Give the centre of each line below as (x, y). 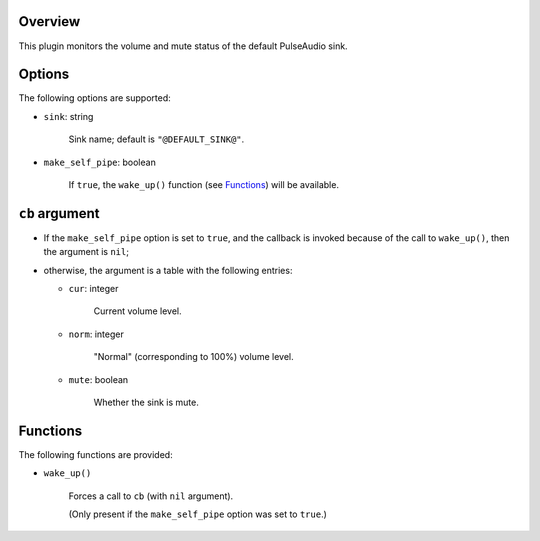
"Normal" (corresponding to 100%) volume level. (193, 357)
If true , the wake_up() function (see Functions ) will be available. (204, 184)
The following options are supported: (94, 98)
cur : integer (93, 289)
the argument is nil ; (86, 252)
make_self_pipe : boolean (100, 162)
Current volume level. (137, 311)
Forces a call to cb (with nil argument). (151, 496)
